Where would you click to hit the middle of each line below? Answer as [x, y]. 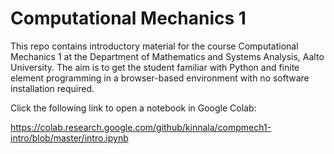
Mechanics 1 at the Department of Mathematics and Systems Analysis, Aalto [167, 56]
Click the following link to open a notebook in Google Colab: [133, 108]
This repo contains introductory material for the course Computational [154, 46]
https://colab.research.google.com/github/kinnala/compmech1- [141, 127]
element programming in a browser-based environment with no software [160, 78]
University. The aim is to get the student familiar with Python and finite [155, 67]
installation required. [52, 88]
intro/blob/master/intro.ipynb [69, 138]
